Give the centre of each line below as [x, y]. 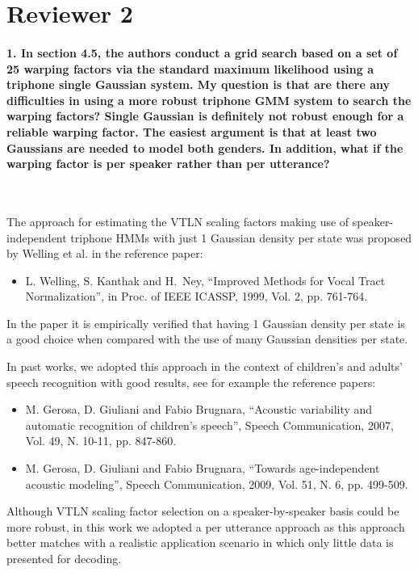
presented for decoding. [64, 559]
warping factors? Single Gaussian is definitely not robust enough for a [205, 116]
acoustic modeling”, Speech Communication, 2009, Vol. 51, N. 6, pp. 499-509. [217, 484]
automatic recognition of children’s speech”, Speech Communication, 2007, [209, 425]
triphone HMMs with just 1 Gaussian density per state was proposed [241, 237]
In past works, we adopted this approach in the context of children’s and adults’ [205, 366]
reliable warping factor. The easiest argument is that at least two [192, 131]
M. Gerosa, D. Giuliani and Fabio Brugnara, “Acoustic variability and [199, 409]
